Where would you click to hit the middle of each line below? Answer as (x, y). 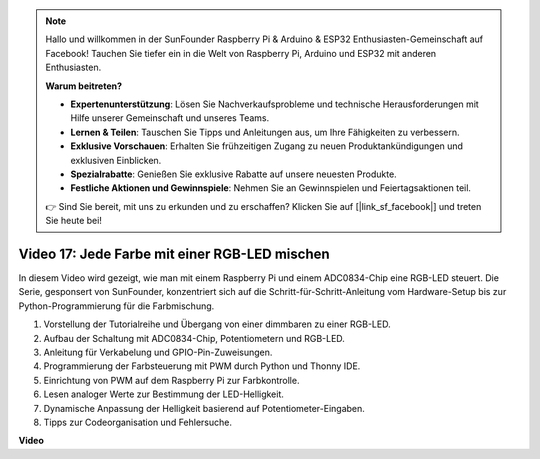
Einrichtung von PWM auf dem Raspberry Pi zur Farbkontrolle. (171, 380)
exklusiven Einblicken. (116, 160)
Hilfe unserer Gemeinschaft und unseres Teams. (170, 118)
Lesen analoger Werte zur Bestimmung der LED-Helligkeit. (164, 394)
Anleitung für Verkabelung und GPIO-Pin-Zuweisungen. (158, 352)
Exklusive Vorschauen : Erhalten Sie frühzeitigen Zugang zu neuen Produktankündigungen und (267, 146)
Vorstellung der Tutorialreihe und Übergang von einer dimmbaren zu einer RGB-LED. (217, 324)
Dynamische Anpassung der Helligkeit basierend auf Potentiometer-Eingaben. (204, 408)
